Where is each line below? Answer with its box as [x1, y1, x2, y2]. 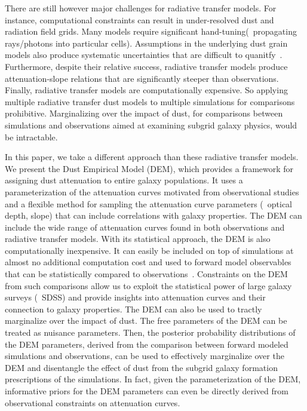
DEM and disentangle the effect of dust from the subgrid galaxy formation [5, 361, 278, 373]
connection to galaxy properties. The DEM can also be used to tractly [5, 302, 262, 315]
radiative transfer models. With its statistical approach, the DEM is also [5, 232, 271, 245]
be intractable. [5, 130, 58, 143]
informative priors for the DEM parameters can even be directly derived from [5, 385, 288, 397]
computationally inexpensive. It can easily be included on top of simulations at [5, 244, 294, 256]
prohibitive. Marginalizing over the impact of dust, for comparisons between [5, 107, 283, 119]
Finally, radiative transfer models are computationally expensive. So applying [5, 84, 288, 96]
